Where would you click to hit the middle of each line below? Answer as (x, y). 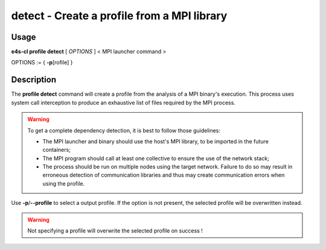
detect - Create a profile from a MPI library (119, 16)
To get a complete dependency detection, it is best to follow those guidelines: (124, 130)
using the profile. (63, 183)
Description (34, 80)
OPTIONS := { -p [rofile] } (42, 63)
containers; (56, 150)
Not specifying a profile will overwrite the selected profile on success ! (115, 231)
